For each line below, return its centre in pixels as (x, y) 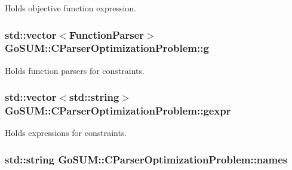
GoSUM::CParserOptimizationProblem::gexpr (118, 111)
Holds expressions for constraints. (66, 133)
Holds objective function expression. (71, 8)
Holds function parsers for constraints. (75, 70)
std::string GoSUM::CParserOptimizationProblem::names (146, 159)
